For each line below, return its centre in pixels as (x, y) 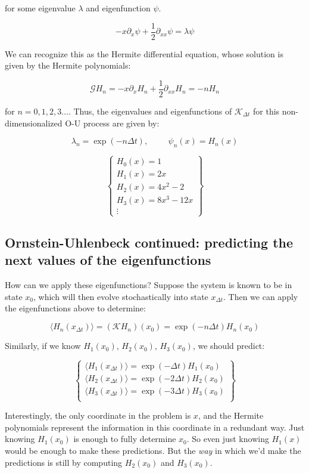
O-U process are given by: (112, 123)
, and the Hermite (231, 415)
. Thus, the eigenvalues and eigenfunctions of (150, 111)
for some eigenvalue (40, 8)
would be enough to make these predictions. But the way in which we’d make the (153, 451)
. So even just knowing (228, 439)
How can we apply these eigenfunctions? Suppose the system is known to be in (149, 285)
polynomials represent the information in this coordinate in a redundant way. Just (155, 427)
